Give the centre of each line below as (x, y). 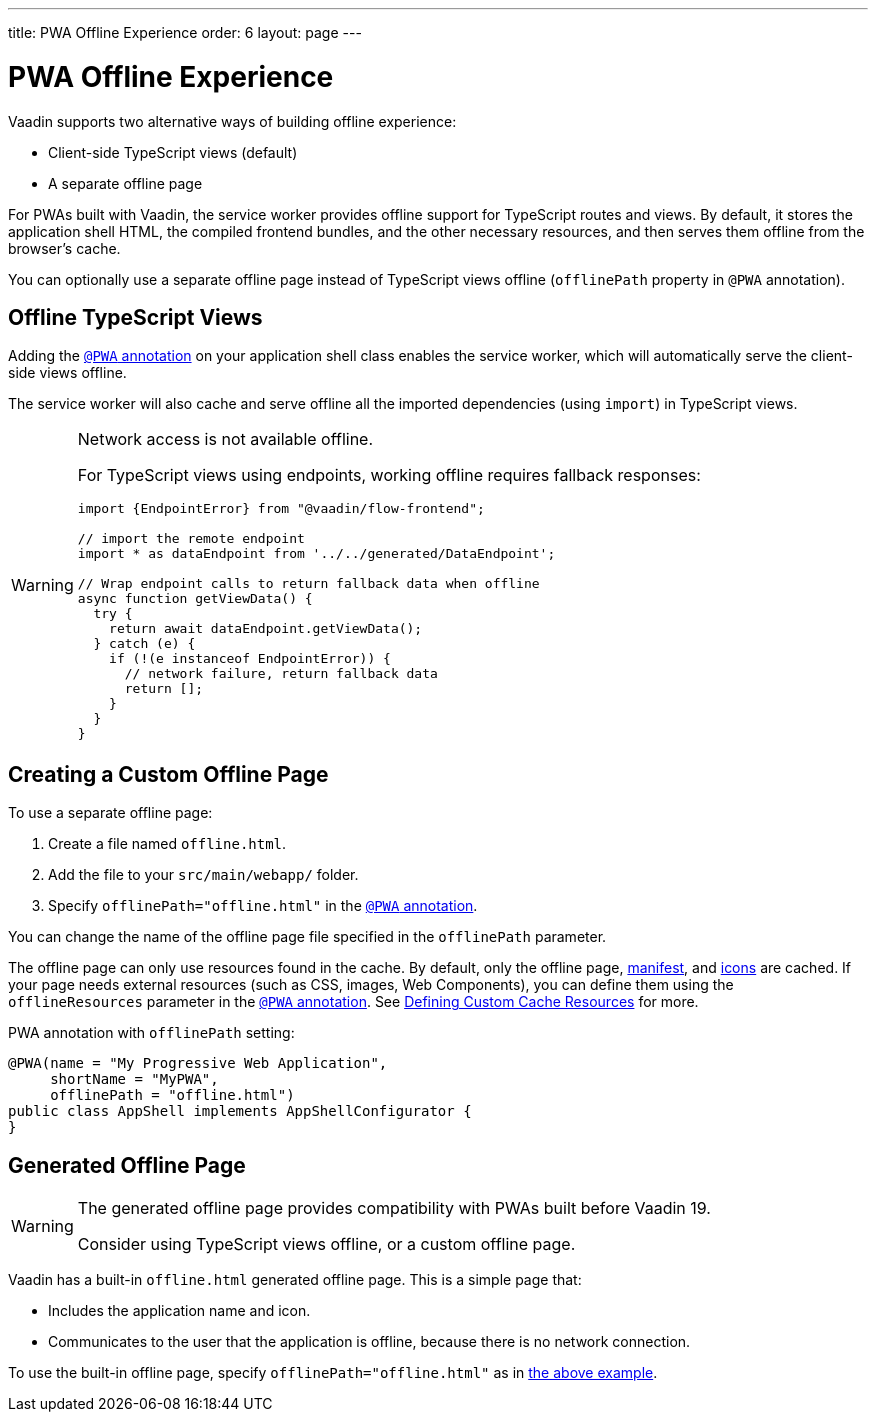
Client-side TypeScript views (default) (173, 152)
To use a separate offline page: (110, 813)
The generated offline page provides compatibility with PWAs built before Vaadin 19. (394, 1208)
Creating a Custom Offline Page (168, 774)
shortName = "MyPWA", (134, 1079)
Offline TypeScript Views (135, 317)
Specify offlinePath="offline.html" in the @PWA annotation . (263, 906)
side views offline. (67, 373)
